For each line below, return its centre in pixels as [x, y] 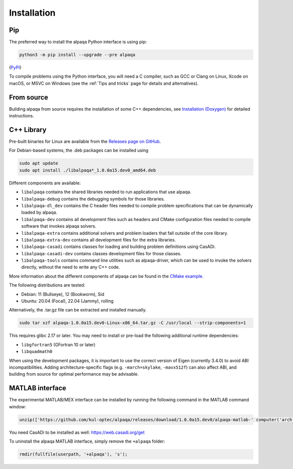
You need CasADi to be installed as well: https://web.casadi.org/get [77, 432]
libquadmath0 [37, 352]
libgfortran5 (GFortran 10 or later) [58, 344]
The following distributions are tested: [47, 285]
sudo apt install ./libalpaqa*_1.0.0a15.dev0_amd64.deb [88, 170]
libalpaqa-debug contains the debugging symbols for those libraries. [93, 199]
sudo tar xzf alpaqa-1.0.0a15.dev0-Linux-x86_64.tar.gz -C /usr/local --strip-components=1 [133, 323]
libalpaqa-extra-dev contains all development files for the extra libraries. [98, 240]
